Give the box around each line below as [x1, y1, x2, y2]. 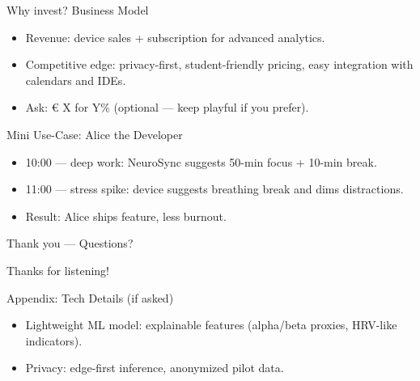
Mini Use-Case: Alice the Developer [6, 125, 183, 142]
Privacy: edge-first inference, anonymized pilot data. [25, 359, 284, 376]
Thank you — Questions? [6, 235, 134, 252]
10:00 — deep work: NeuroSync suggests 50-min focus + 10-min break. [25, 153, 377, 170]
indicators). [25, 332, 83, 349]
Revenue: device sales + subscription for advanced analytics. [25, 28, 325, 45]
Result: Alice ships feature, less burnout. [25, 207, 227, 224]
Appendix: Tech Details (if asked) [6, 289, 174, 306]
